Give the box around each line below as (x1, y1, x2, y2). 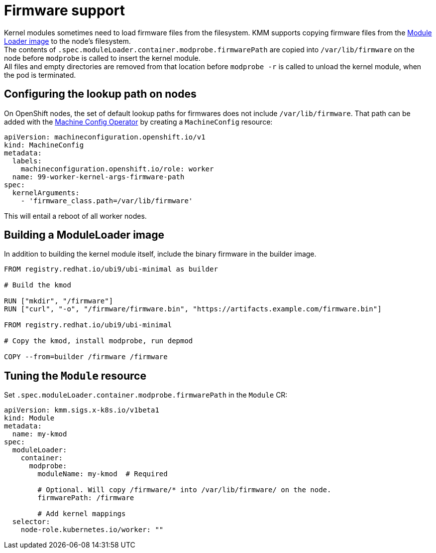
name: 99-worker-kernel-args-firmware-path (12, 172, 185, 181)
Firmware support (4, 2, 125, 19)
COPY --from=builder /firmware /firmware (4, 353, 168, 361)
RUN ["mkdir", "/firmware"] (4, 297, 113, 305)
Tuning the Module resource (4, 369, 146, 382)
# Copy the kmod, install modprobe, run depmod (4, 337, 193, 345)
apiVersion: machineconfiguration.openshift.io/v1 (4, 133, 206, 141)
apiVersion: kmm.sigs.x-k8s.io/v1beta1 (4, 406, 159, 415)
